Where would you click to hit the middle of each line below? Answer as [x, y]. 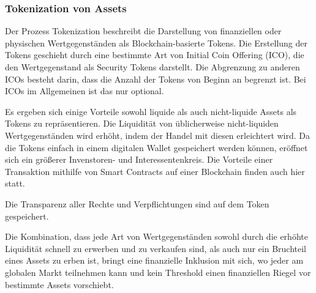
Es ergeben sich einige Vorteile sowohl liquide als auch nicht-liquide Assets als [151, 111]
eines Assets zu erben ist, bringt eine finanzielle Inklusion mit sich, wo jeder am [154, 260]
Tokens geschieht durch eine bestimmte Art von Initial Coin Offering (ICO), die [155, 55]
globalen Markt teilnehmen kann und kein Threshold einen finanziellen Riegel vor [158, 272]
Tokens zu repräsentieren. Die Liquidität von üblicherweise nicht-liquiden [142, 123]
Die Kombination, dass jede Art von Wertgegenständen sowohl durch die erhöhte [156, 236]
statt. [15, 183]
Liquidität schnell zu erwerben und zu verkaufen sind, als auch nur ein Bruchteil [156, 248]
